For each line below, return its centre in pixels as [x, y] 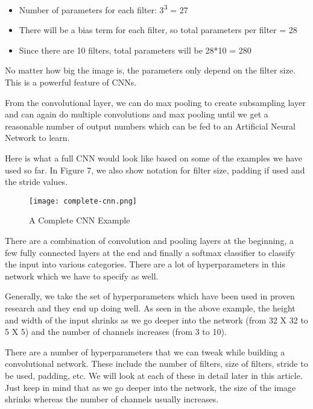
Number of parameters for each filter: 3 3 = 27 [103, 9]
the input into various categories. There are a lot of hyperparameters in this [145, 264]
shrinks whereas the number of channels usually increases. [112, 399]
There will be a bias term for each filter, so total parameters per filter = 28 [158, 30]
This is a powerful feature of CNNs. [71, 82]
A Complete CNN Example [80, 220]
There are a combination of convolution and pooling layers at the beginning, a [149, 241]
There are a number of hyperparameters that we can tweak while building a [145, 351]
